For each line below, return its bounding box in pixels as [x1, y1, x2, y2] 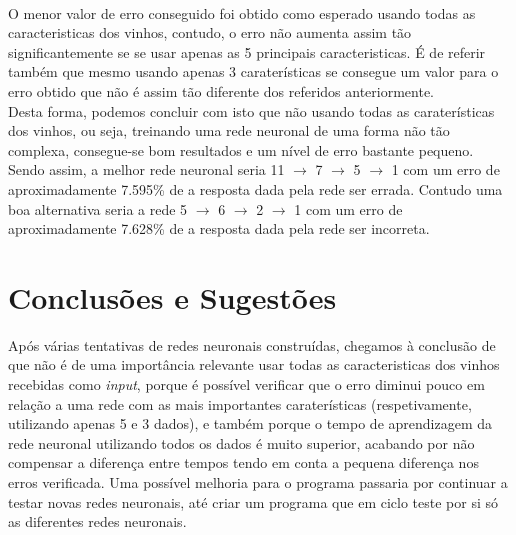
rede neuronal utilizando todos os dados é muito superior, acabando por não [8, 432, 475, 453]
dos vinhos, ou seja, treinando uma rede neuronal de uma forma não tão [8, 120, 450, 141]
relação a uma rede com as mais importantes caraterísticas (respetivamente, [8, 393, 472, 414]
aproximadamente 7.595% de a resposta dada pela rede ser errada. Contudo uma [8, 178, 503, 199]
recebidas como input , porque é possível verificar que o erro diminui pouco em [8, 374, 485, 395]
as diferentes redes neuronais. [8, 511, 187, 532]
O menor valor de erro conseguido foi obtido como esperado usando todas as [8, 2, 476, 23]
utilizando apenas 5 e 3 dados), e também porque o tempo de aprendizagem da [8, 413, 492, 434]
